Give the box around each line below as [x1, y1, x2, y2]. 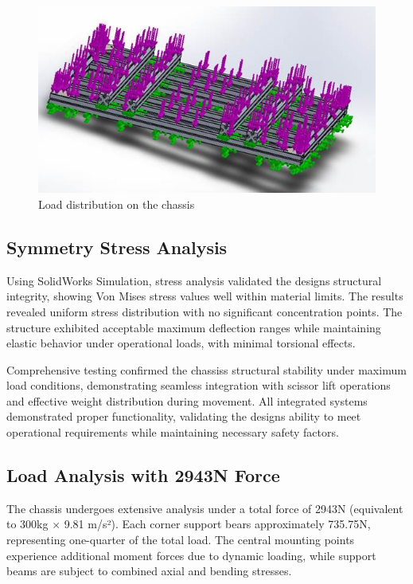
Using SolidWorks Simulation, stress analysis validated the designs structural [6, 272, 382, 288]
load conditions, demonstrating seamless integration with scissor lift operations [6, 377, 391, 394]
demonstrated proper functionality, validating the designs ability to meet [6, 408, 361, 425]
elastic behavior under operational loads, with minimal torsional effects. [6, 335, 356, 351]
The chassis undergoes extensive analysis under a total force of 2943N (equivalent [6, 500, 403, 516]
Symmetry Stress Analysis [6, 234, 228, 259]
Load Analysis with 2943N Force [6, 463, 280, 488]
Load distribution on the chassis [38, 195, 195, 212]
